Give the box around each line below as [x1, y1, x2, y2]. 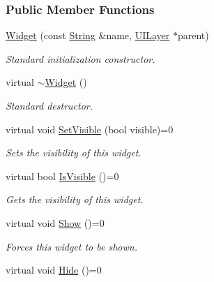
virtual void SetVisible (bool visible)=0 [6, 121, 174, 136]
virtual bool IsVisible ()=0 [6, 168, 119, 183]
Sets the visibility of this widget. [6, 145, 142, 160]
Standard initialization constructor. [6, 51, 155, 66]
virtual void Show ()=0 [6, 215, 105, 230]
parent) [177, 28, 209, 43]
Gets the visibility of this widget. [6, 192, 144, 207]
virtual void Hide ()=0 [6, 262, 102, 277]
